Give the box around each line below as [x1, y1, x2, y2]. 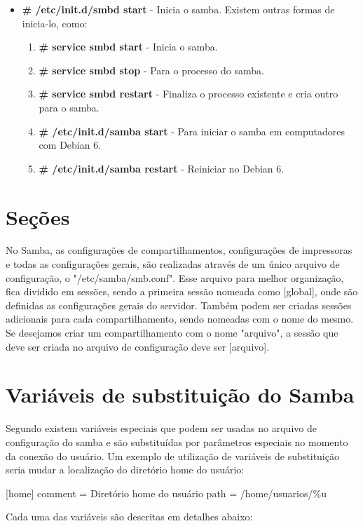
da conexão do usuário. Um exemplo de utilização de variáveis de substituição [6, 448, 339, 463]
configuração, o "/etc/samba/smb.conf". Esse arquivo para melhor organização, [6, 270, 344, 285]
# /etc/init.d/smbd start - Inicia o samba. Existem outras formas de [22, 2, 335, 16]
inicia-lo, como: [22, 15, 88, 30]
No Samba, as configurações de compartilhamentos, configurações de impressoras [6, 243, 352, 257]
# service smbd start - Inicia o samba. [39, 39, 218, 54]
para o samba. [39, 100, 100, 114]
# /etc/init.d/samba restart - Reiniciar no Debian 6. [39, 161, 285, 175]
